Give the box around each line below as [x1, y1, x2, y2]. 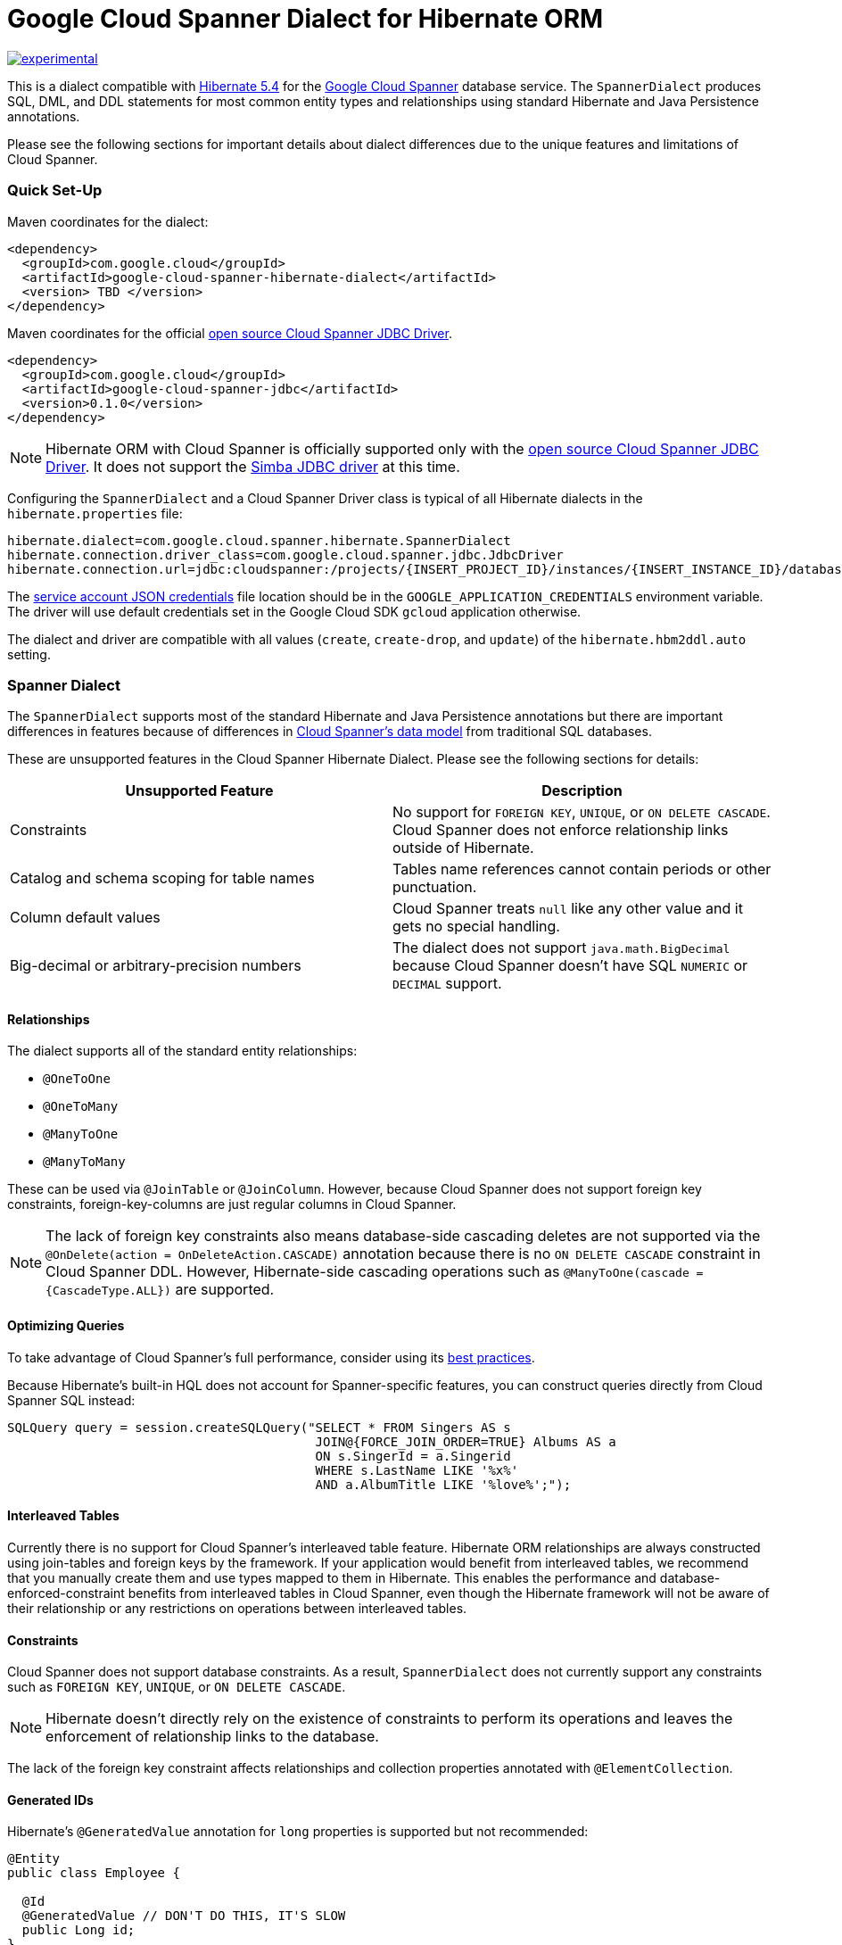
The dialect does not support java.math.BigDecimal [392, 939, 731, 957]
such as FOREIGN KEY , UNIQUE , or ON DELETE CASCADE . [7, 1679, 346, 1695]
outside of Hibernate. [392, 839, 534, 857]
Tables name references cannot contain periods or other [392, 860, 772, 879]
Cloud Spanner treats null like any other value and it [392, 899, 743, 918]
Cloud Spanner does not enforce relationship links [392, 821, 729, 840]
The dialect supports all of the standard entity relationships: [7, 1043, 358, 1059]
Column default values [10, 908, 161, 927]
